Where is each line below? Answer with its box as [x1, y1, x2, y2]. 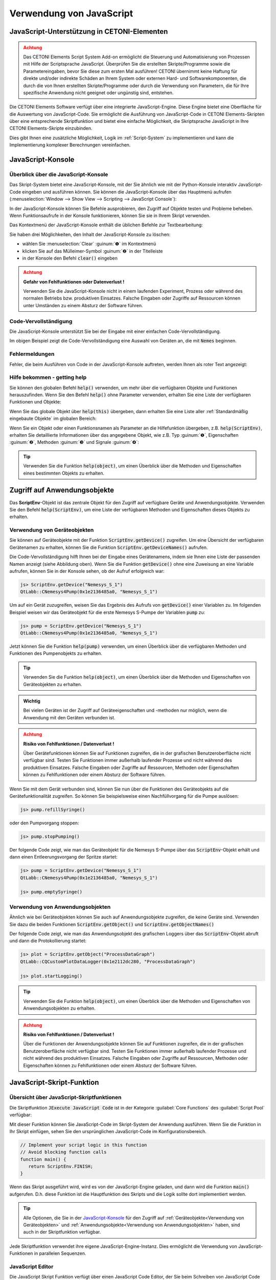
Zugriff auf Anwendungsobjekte [9, 486, 114, 495]
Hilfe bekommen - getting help [9, 374, 87, 381]
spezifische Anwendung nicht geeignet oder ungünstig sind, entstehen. [23, 90, 174, 96]
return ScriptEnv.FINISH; [28, 1164, 94, 1169]
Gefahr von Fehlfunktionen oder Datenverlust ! [23, 279, 125, 285]
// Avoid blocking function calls [20, 1149, 107, 1155]
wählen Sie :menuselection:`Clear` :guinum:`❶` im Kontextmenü [22, 241, 156, 247]
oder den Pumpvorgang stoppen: [9, 820, 79, 826]
